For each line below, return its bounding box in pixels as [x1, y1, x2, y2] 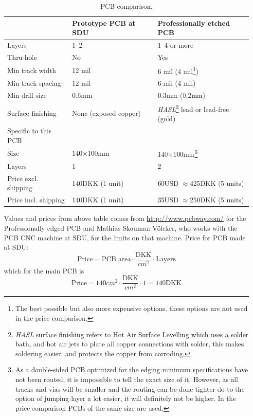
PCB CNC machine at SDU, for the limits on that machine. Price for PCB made [4, 232, 246, 242]
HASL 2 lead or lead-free [157, 102, 229, 114]
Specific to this [7, 126, 52, 135]
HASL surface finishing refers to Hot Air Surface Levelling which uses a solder [15, 329, 249, 339]
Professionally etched [157, 18, 230, 28]
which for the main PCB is [4, 265, 84, 275]
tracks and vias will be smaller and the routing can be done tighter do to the [15, 383, 245, 394]
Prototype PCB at [72, 18, 136, 28]
